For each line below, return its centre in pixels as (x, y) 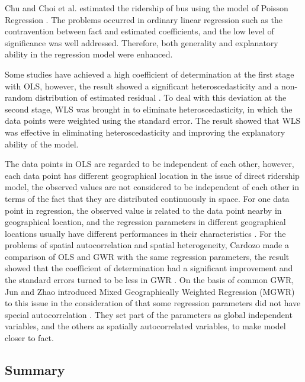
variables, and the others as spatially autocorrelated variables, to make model (145, 326)
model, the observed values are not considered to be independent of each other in (152, 187)
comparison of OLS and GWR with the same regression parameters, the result (147, 256)
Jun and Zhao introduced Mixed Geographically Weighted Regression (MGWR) (150, 291)
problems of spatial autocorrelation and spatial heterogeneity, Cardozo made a (147, 245)
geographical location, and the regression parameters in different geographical (145, 222)
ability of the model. (42, 144)
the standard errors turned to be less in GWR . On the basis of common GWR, (150, 280)
